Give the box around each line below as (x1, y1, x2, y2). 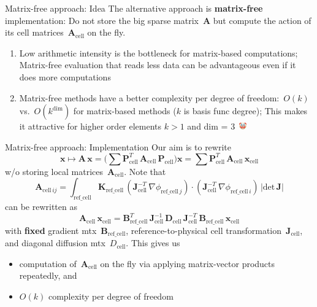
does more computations (19, 70, 111, 83)
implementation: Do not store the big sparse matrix (5, 14, 199, 26)
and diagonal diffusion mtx (5, 236, 105, 249)
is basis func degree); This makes (183, 104, 308, 117)
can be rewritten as (5, 200, 77, 213)
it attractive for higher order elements (19, 120, 162, 133)
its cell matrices (5, 26, 64, 39)
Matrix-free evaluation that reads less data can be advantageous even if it (19, 58, 296, 71)
